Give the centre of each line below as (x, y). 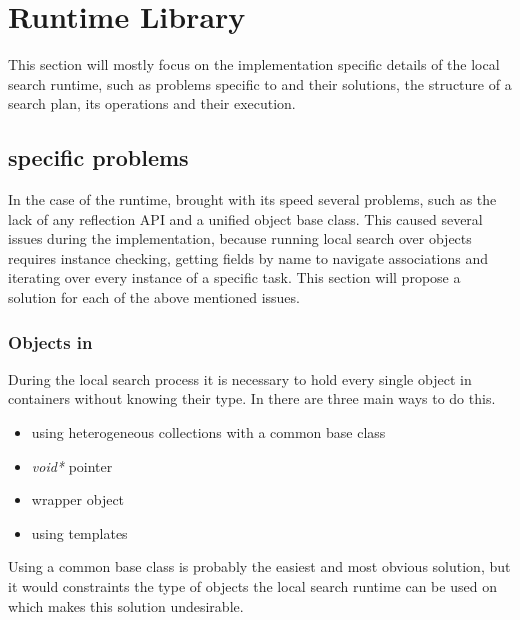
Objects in (50, 341)
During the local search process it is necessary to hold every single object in (240, 378)
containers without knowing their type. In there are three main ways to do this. (252, 398)
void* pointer (72, 465)
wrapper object (78, 499)
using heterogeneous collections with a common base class (208, 432)
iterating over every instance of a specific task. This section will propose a (234, 277)
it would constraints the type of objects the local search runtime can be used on (252, 586)
